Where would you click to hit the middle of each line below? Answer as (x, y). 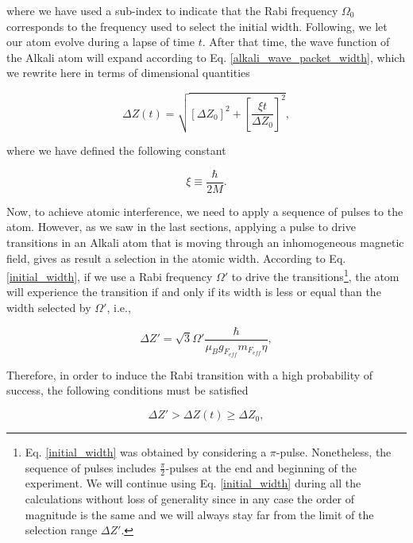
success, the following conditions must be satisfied (127, 390)
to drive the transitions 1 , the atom (315, 275)
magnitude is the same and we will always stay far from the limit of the (199, 514)
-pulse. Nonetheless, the (334, 452)
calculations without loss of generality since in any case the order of (190, 499)
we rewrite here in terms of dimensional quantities (128, 73)
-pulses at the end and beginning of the (261, 467)
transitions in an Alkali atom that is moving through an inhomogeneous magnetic (205, 242)
